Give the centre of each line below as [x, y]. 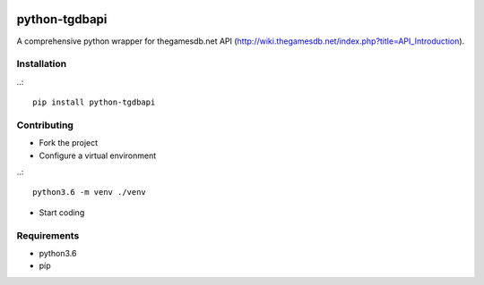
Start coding [62, 212]
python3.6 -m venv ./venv [90, 193]
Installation [42, 64]
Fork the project [69, 143]
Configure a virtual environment [98, 155]
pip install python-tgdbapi [94, 102]
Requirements [48, 235]
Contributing [45, 125]
